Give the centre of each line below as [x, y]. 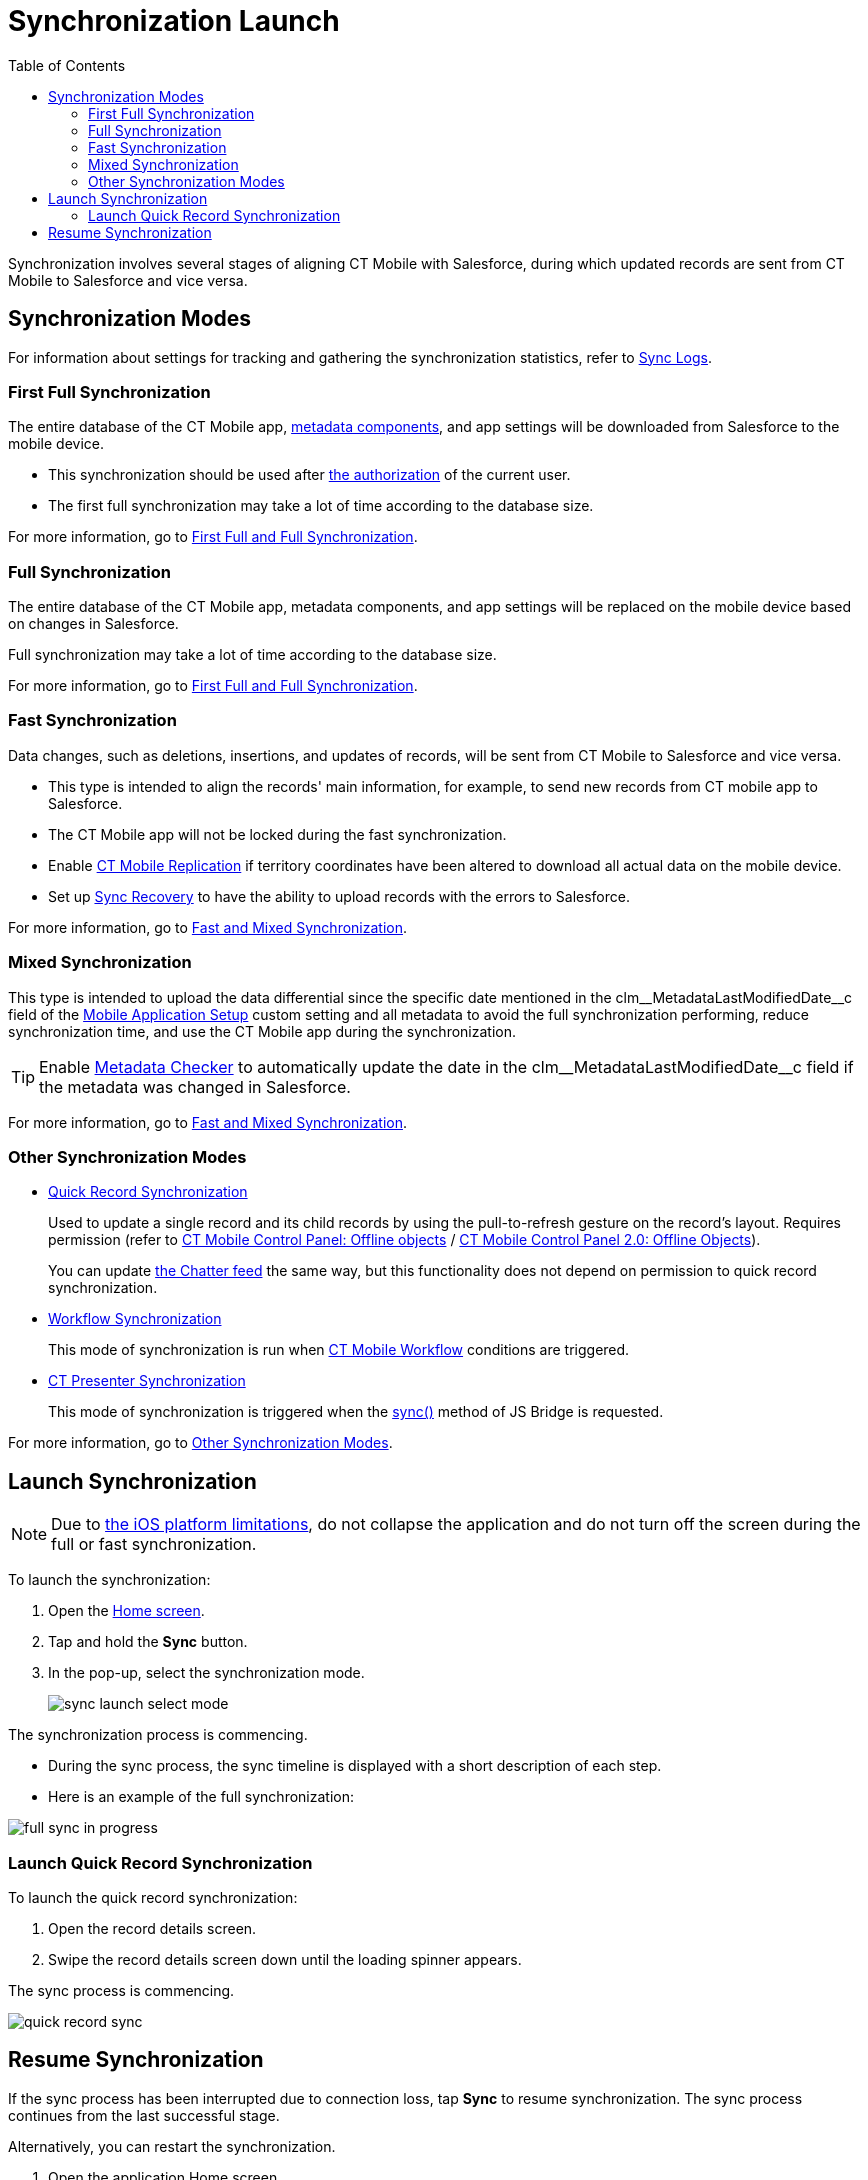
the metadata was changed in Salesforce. [195, 1086]
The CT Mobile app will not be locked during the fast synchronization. [277, 834]
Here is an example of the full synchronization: [201, 1797]
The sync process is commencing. [121, 1990]
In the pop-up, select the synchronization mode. [206, 1673]
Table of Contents [67, 65]
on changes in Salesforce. [93, 624]
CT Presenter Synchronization [147, 1381]
